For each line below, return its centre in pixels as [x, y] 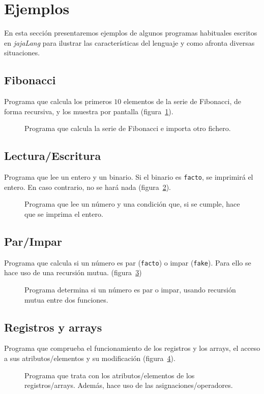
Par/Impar [33, 241]
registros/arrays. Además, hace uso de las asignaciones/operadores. [129, 385]
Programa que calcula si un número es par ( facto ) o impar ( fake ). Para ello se [128, 262]
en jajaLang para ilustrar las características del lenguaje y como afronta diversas [129, 42]
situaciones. [22, 53]
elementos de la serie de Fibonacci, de [182, 101]
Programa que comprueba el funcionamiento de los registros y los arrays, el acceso [132, 348]
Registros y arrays [53, 327]
